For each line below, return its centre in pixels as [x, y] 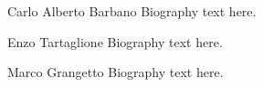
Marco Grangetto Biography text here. [116, 72]
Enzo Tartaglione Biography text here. [115, 41]
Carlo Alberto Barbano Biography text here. [132, 11]
